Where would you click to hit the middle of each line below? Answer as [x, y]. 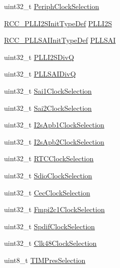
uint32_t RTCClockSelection [49, 158]
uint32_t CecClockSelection [47, 192]
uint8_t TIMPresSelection [45, 260]
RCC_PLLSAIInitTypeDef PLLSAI [60, 40]
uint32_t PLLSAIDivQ [40, 74]
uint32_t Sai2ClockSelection [48, 108]
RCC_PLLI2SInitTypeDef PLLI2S [58, 23]
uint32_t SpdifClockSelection [50, 226]
